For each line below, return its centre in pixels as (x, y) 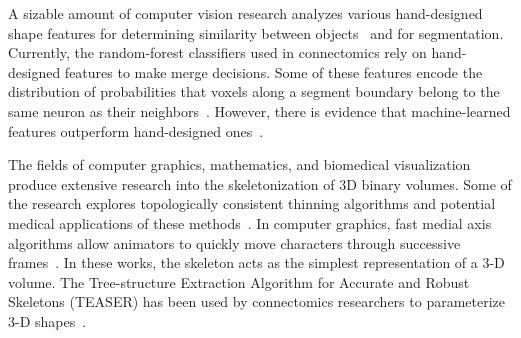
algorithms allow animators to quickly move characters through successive (234, 242)
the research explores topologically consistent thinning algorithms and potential (252, 203)
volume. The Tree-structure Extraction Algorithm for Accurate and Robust (239, 281)
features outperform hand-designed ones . (136, 130)
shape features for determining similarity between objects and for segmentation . (256, 32)
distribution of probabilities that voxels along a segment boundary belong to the (254, 91)
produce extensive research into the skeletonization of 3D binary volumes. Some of (260, 183)
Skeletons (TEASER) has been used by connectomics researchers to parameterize (257, 301)
